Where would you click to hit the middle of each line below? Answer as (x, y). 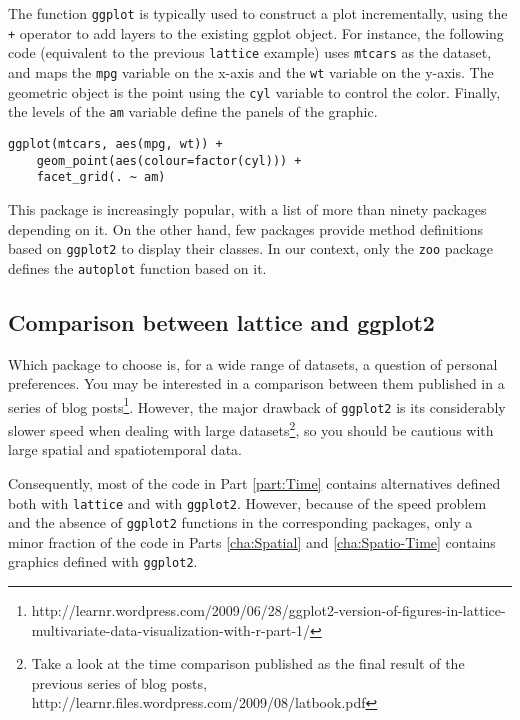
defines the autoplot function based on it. (137, 267)
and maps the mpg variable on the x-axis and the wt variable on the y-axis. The (251, 71)
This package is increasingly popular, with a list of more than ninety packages (247, 208)
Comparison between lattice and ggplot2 (221, 321)
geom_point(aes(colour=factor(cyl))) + (169, 160)
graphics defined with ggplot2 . (103, 561)
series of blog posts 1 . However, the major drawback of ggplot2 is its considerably (257, 405)
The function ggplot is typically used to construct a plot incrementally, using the (258, 13)
